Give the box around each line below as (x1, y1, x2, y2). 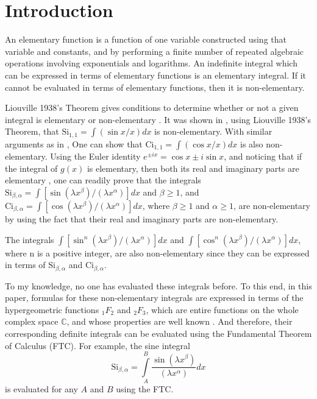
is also (240, 137, 263, 150)
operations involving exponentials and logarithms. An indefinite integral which (5, 57, 297, 69)
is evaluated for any (5, 383, 78, 395)
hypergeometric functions (5, 303, 99, 316)
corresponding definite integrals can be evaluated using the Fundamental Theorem (5, 327, 312, 339)
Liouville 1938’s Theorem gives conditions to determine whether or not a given (5, 101, 299, 114)
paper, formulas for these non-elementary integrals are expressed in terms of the (5, 291, 304, 304)
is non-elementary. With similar (154, 125, 272, 138)
